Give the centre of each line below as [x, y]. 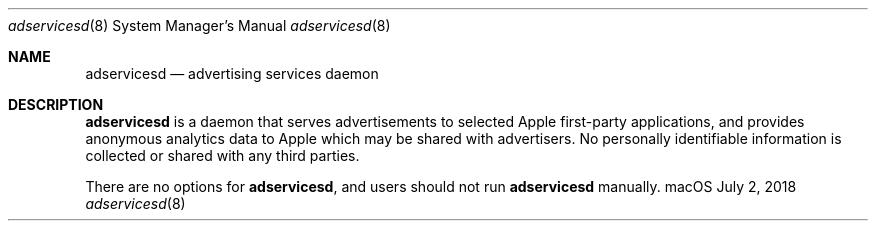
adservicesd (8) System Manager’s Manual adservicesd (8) [199, 25]
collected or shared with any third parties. [222, 155]
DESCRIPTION [56, 104]
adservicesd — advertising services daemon [232, 73]
